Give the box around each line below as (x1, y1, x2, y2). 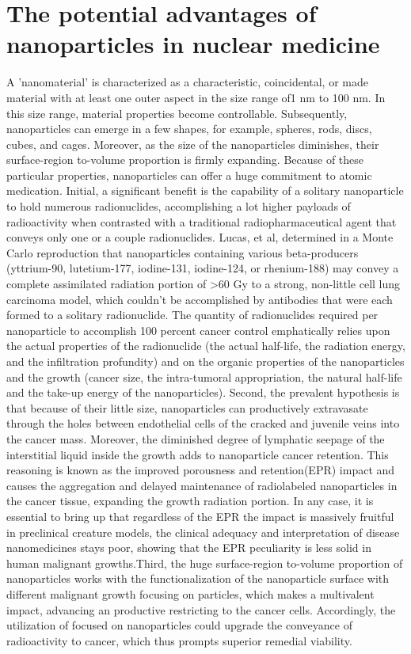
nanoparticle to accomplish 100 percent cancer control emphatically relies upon (6, 321, 390, 338)
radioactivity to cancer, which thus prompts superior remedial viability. (6, 632, 352, 648)
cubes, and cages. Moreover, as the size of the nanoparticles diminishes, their (6, 135, 379, 152)
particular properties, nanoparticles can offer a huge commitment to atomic (6, 166, 372, 183)
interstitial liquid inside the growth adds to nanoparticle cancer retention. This (6, 446, 389, 462)
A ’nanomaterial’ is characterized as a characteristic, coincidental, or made (6, 74, 368, 90)
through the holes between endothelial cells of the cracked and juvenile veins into (6, 415, 400, 432)
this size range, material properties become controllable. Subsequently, (6, 105, 348, 121)
